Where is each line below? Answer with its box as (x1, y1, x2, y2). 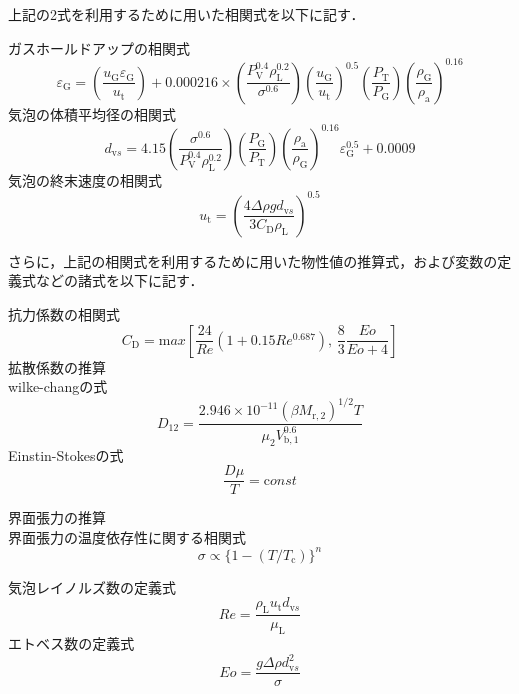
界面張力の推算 (8, 507, 106, 528)
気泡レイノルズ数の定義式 (8, 576, 176, 597)
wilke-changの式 (8, 376, 108, 397)
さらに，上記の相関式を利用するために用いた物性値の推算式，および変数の (8, 250, 498, 271)
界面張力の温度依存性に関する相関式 (8, 526, 246, 547)
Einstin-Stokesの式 (8, 444, 124, 465)
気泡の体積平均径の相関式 (8, 103, 176, 124)
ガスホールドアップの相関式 (8, 37, 190, 58)
